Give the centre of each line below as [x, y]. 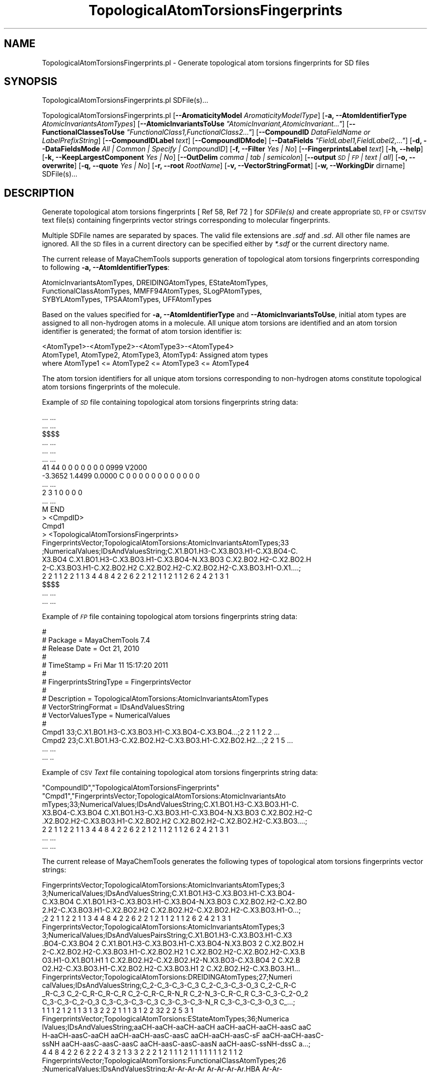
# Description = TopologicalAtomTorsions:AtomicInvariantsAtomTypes [155, 699]
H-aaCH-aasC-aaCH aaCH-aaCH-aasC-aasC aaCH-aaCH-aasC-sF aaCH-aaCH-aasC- [183, 1036]
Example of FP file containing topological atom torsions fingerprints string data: [170, 617]
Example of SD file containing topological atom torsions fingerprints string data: [170, 402]
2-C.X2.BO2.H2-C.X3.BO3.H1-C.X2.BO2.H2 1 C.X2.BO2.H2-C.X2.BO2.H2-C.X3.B [174, 952]
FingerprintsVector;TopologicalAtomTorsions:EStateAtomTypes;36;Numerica [166, 1019]
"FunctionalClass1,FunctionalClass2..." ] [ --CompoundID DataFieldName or [248, 132]
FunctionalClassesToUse [83, 132]
